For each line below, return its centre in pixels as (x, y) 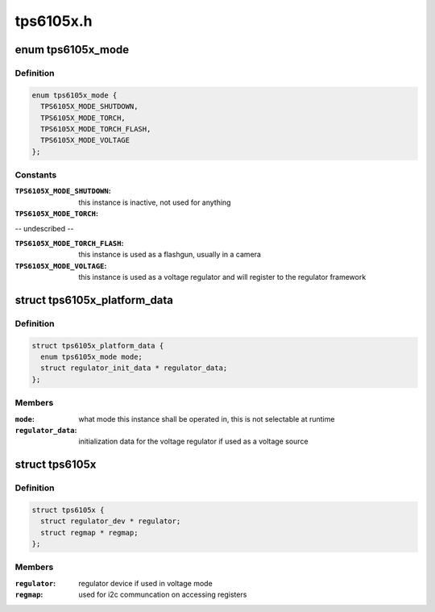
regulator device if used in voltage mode (145, 583)
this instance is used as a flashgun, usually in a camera (170, 255)
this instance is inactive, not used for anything (155, 202)
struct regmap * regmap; (89, 533)
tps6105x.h (54, 21)
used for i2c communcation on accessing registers (163, 595)
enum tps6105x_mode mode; (91, 357)
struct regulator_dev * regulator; (111, 521)
